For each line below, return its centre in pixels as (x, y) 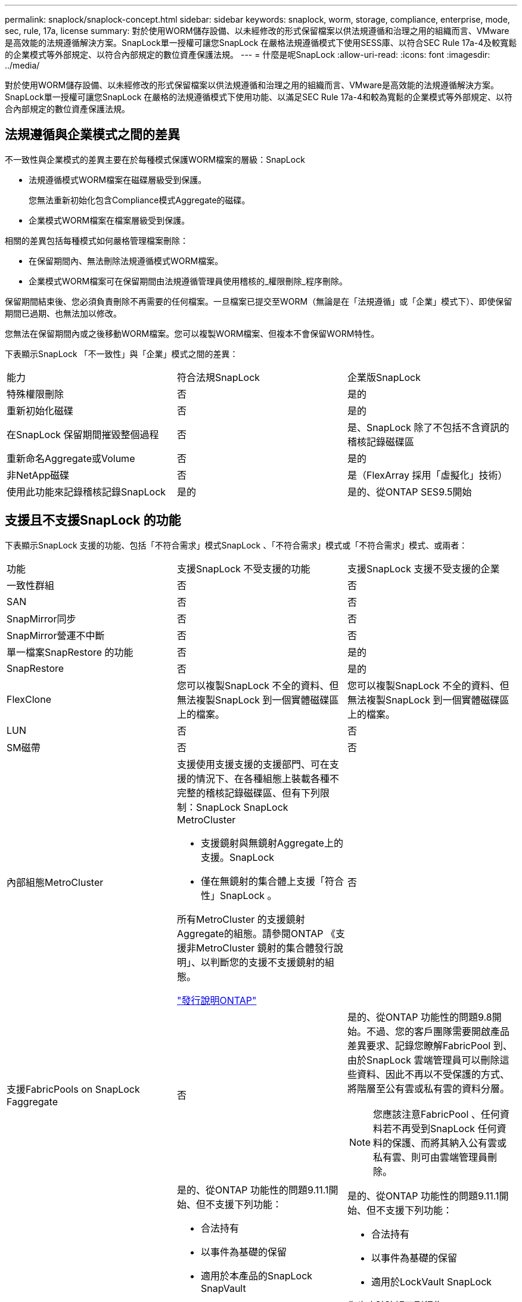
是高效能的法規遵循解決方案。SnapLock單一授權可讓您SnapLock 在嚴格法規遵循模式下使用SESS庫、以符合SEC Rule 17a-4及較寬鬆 (261, 43)
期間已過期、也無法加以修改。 (63, 313)
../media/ (22, 65)
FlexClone (29, 699)
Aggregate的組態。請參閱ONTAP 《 (256, 933)
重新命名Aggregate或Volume (71, 458)
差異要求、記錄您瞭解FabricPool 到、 (430, 1045)
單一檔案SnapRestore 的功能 (70, 652)
